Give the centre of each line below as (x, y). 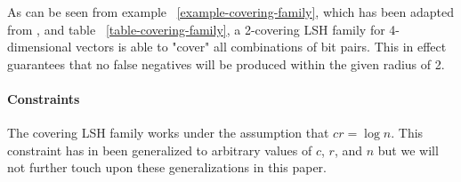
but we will (408, 150)
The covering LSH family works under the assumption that (168, 133)
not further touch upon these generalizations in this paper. (167, 167)
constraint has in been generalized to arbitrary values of (160, 150)
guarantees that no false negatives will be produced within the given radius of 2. (226, 63)
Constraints (44, 98)
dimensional (40, 47)
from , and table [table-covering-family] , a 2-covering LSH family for (196, 29)
